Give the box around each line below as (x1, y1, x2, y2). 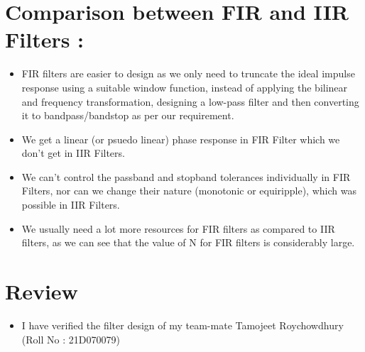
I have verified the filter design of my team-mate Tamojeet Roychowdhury (21, 317, 344, 332)
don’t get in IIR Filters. (21, 145, 125, 160)
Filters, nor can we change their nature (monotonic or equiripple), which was (21, 183, 356, 198)
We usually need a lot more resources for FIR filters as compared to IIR (21, 221, 335, 236)
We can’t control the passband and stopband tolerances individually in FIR (21, 169, 351, 184)
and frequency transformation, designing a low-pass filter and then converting (21, 94, 359, 109)
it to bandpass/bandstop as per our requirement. (21, 108, 234, 123)
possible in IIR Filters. (21, 197, 120, 212)
